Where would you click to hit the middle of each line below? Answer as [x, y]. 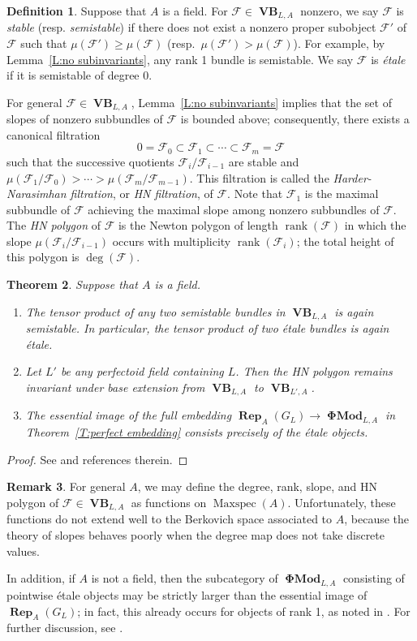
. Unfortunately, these [342, 502]
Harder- [352, 177]
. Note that [255, 194]
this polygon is [43, 257]
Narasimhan [37, 194]
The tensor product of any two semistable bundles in [155, 311]
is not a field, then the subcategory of [185, 578]
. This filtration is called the [259, 177]
